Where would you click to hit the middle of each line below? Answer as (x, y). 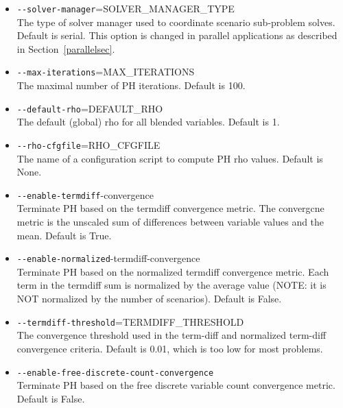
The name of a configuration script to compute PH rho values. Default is (170, 158)
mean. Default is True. (64, 235)
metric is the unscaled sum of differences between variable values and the (170, 222)
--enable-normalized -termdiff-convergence (108, 258)
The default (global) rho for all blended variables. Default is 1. (148, 122)
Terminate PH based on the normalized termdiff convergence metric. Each (173, 271)
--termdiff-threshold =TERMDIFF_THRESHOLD (130, 321)
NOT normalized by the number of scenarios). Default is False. (149, 299)
